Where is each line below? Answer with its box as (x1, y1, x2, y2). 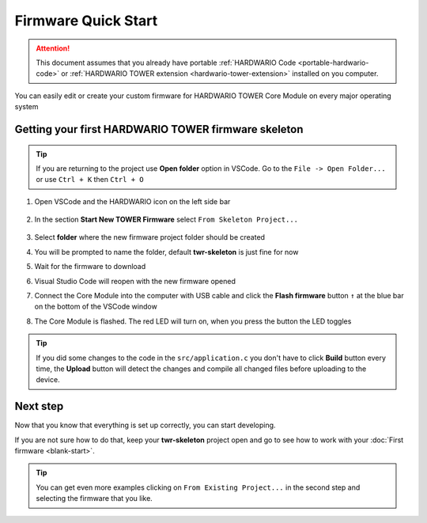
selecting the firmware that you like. (36, 494, 153, 503)
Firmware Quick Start (14, 12, 158, 29)
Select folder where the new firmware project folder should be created (34, 233, 265, 242)
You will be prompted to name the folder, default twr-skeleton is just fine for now (34, 247, 299, 256)
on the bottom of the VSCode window (34, 301, 157, 312)
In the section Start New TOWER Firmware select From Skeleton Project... (34, 214, 299, 225)
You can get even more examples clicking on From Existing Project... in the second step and (36, 483, 361, 492)
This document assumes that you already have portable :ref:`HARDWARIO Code (36, 58, 297, 67)
